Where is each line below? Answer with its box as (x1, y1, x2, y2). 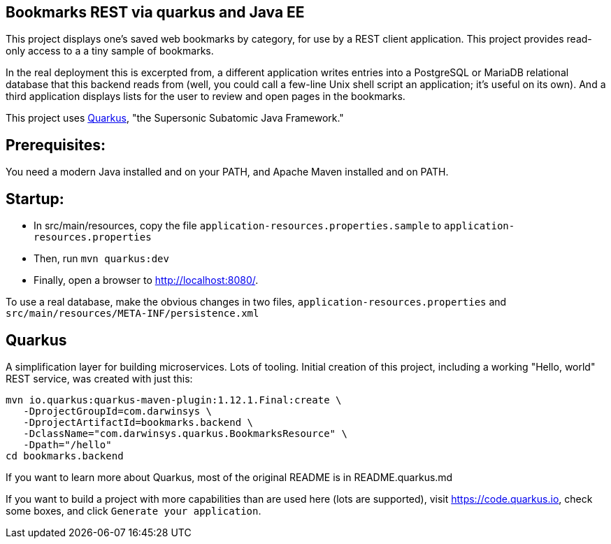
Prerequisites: (6, 136, 106, 154)
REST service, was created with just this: (6, 372, 193, 385)
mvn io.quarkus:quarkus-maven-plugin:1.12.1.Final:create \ (6, 394, 342, 406)
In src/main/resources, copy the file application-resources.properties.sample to (34, 220, 442, 232)
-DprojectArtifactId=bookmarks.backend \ (23, 416, 254, 428)
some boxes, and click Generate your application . (6, 504, 261, 517)
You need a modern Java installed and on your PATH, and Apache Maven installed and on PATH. (6, 166, 449, 178)
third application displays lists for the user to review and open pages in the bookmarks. (6, 90, 405, 103)
